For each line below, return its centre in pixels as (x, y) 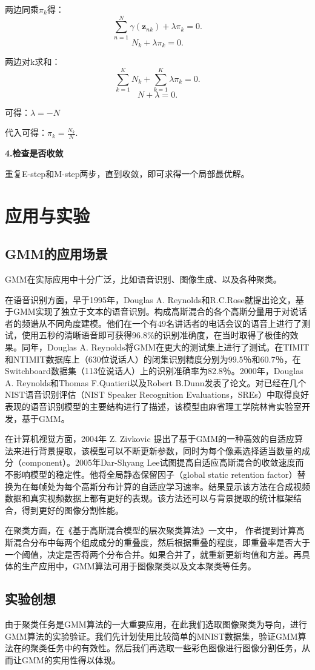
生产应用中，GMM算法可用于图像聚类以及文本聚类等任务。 (139, 566)
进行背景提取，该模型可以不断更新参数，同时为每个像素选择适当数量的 (161, 450)
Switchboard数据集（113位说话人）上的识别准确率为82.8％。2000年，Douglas (154, 371)
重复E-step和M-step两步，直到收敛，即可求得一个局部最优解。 (127, 173)
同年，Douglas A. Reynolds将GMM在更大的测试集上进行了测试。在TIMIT (165, 347)
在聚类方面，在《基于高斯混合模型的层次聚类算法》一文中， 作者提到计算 (151, 530)
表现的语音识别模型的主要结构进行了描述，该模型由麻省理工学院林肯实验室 (153, 407)
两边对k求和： (33, 62)
